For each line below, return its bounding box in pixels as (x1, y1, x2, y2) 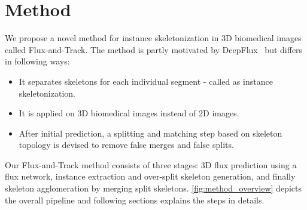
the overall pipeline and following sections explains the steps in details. (5, 193, 265, 206)
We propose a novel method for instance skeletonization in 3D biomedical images (5, 32, 302, 44)
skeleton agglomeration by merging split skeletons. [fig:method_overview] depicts (5, 182, 302, 194)
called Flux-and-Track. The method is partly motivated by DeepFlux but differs (5, 43, 303, 55)
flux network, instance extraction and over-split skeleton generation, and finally (5, 170, 296, 183)
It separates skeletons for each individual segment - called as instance (19, 75, 273, 87)
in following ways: (5, 55, 70, 67)
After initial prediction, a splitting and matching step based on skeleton (19, 126, 282, 139)
